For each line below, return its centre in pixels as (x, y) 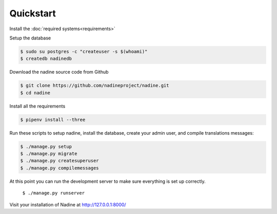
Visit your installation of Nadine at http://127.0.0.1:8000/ (68, 204)
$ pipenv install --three (53, 120)
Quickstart (33, 13)
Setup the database (30, 38)
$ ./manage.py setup (46, 146)
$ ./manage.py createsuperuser (60, 161)
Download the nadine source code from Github (59, 72)
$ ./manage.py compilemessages (60, 168)
